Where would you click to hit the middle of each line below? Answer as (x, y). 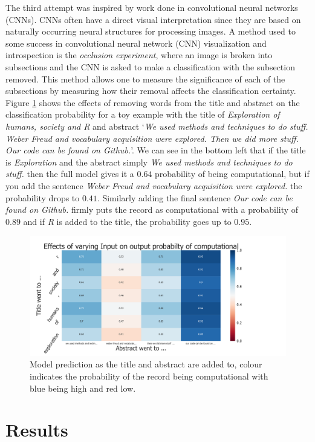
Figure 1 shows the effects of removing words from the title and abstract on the (153, 102)
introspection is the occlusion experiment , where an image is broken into (139, 55)
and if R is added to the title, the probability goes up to (127, 221)
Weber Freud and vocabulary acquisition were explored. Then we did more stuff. (152, 138)
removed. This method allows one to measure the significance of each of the (145, 79)
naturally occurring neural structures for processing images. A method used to (151, 31)
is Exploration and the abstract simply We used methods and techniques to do (149, 162)
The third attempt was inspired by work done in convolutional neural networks (152, 7)
